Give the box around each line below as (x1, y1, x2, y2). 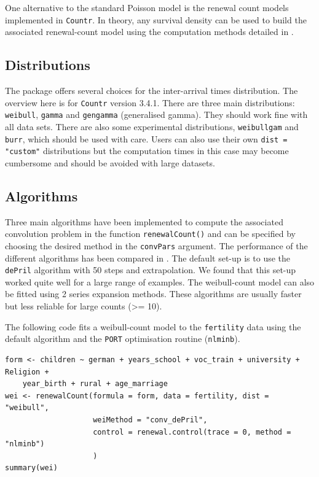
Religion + (5, 367, 49, 376)
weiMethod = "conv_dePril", (93, 415, 208, 424)
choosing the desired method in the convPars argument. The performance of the (5, 239, 308, 252)
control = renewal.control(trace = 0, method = (93, 427, 291, 436)
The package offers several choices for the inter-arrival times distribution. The (5, 84, 298, 97)
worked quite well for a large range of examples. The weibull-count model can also (5, 275, 315, 288)
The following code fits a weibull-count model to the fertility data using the (5, 320, 301, 333)
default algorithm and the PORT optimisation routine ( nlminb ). (5, 332, 240, 345)
